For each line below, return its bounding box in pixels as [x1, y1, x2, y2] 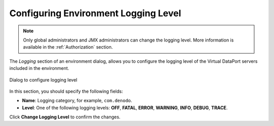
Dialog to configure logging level [9, 76, 78, 83]
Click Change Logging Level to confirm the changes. [9, 114, 121, 120]
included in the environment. [9, 65, 70, 71]
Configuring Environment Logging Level [9, 8, 181, 19]
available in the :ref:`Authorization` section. [23, 44, 113, 50]
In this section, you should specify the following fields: [9, 88, 123, 94]
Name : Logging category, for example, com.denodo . [22, 98, 132, 104]
